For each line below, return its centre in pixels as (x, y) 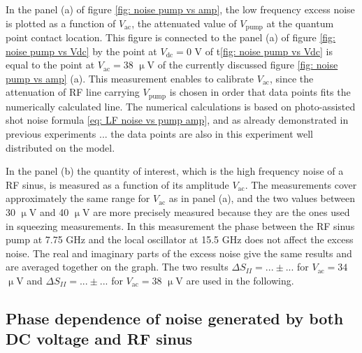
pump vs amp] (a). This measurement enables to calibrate (130, 78)
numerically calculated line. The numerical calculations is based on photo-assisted (181, 106)
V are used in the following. (235, 280)
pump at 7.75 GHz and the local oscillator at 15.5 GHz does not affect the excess (180, 239)
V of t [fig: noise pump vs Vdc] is (263, 51)
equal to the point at (50, 65)
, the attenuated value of (184, 23)
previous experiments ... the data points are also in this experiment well (159, 134)
